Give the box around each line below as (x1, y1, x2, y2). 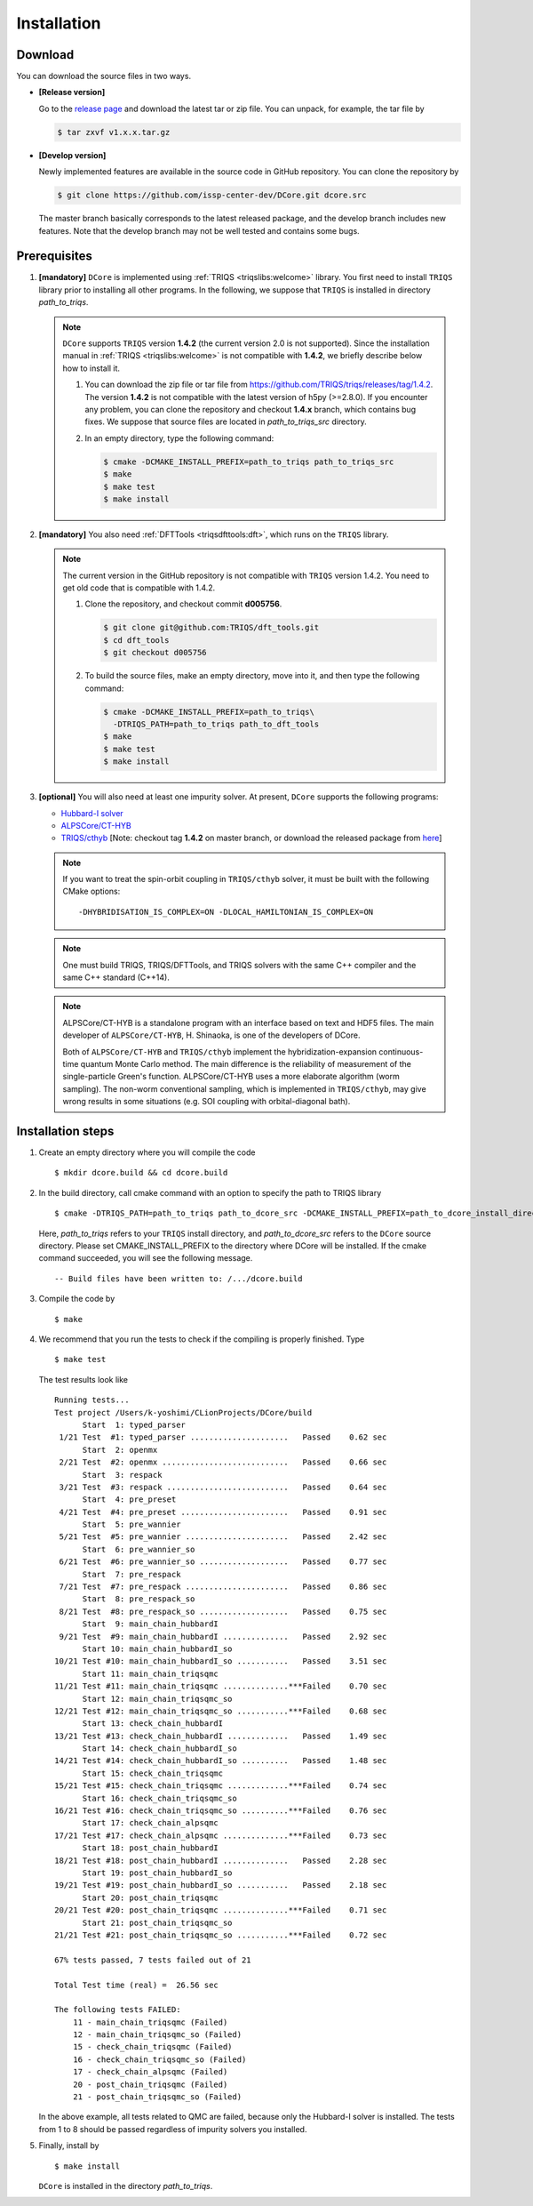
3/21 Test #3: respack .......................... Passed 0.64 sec (59, 1481, 387, 1492)
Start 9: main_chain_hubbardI (82, 1619, 219, 1629)
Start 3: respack (82, 1470, 163, 1480)
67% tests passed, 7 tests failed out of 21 (54, 1954, 252, 1965)
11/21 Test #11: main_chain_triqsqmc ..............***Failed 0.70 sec (54, 1681, 387, 1691)
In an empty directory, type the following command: (84, 432, 274, 444)
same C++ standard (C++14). (62, 972, 171, 983)
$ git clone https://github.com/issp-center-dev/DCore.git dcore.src (57, 190, 367, 200)
